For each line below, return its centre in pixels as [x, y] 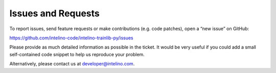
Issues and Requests [54, 13]
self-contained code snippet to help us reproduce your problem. [77, 54]
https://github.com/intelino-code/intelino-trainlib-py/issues [72, 38]
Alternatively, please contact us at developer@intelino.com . [72, 64]
